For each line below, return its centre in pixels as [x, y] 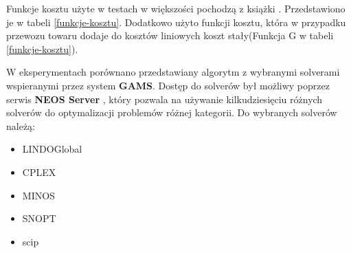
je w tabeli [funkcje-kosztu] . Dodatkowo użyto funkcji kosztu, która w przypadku [176, 22]
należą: [21, 125]
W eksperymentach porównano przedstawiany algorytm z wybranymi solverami [173, 72]
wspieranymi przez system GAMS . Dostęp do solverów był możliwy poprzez [168, 85]
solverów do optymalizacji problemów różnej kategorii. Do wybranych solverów [172, 112]
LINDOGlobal [52, 149]
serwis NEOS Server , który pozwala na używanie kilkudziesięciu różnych [165, 99]
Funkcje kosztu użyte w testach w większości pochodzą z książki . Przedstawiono [176, 8]
